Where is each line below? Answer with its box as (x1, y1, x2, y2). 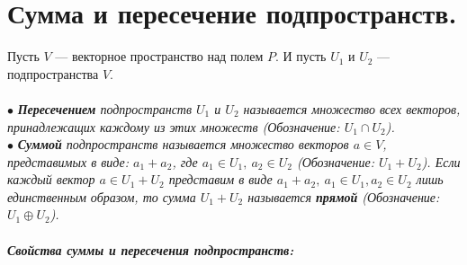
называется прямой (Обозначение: (247, 187, 440, 206)
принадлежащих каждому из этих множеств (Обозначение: (7, 117, 340, 136)
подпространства (7, 64, 99, 83)
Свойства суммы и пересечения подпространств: (7, 240, 294, 259)
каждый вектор (7, 170, 95, 189)
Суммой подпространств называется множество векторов (17, 135, 349, 154)
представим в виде (168, 170, 273, 189)
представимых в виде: (7, 152, 130, 171)
